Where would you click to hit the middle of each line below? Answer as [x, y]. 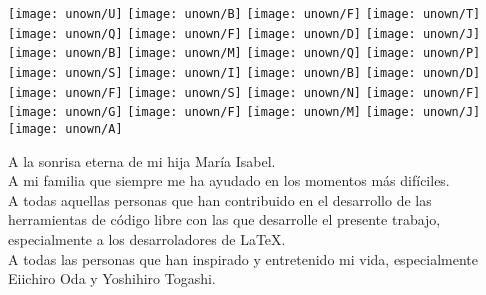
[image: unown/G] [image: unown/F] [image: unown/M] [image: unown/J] [244, 112]
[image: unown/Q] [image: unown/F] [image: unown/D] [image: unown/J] [244, 33]
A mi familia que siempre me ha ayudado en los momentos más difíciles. [229, 180]
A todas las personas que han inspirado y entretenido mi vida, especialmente [243, 258]
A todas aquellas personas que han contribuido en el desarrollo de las [220, 199]
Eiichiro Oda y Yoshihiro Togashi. [112, 278]
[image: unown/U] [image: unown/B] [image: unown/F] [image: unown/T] [244, 14]
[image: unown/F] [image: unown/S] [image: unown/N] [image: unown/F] [244, 92]
